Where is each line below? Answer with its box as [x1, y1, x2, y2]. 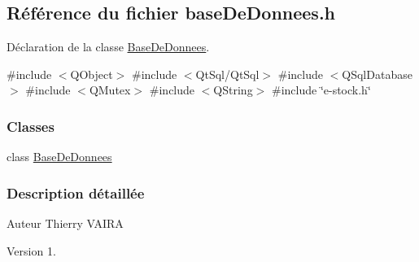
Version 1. [7, 242, 56, 259]
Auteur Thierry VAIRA [7, 215, 124, 232]
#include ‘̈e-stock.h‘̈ [271, 81, 371, 98]
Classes [7, 116, 55, 136]
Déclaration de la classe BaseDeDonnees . [7, 38, 210, 55]
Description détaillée [7, 182, 145, 203]
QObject [70, 65, 113, 82]
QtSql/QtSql [195, 65, 260, 82]
